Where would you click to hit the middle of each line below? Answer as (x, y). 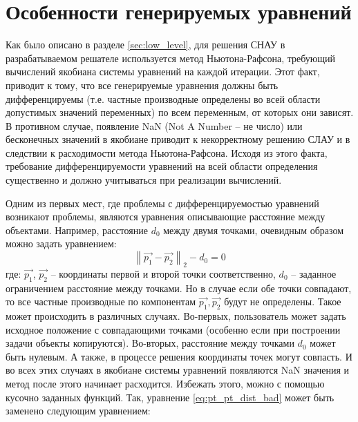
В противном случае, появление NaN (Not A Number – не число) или (154, 125)
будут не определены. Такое (283, 301)
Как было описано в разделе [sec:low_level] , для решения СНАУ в (145, 45)
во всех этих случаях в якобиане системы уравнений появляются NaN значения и (178, 370)
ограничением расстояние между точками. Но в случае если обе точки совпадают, (179, 288)
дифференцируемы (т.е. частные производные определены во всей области (163, 98)
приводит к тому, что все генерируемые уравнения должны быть (142, 85)
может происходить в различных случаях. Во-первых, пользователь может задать (176, 316)
